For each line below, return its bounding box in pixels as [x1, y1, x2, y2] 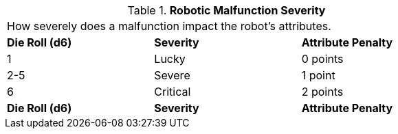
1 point [301, 68, 335, 82]
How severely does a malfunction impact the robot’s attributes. [7, 19, 331, 33]
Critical [154, 85, 191, 98]
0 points [301, 52, 344, 66]
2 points [301, 85, 344, 98]
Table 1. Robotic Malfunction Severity [127, 3, 326, 17]
